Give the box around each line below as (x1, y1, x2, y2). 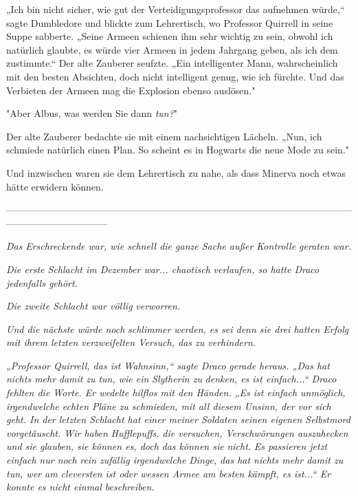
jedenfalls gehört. (6, 275, 78, 290)
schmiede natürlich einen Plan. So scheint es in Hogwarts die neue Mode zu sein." (6, 142, 349, 157)
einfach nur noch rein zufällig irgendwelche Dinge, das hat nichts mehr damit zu (6, 453, 344, 467)
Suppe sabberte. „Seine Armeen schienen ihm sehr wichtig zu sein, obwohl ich (6, 29, 333, 43)
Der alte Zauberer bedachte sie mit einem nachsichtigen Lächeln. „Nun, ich (6, 129, 322, 143)
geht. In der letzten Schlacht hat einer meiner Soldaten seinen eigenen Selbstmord (6, 412, 350, 427)
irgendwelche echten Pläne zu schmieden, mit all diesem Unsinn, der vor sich (6, 398, 331, 413)
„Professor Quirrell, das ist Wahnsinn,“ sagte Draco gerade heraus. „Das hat (6, 358, 330, 372)
